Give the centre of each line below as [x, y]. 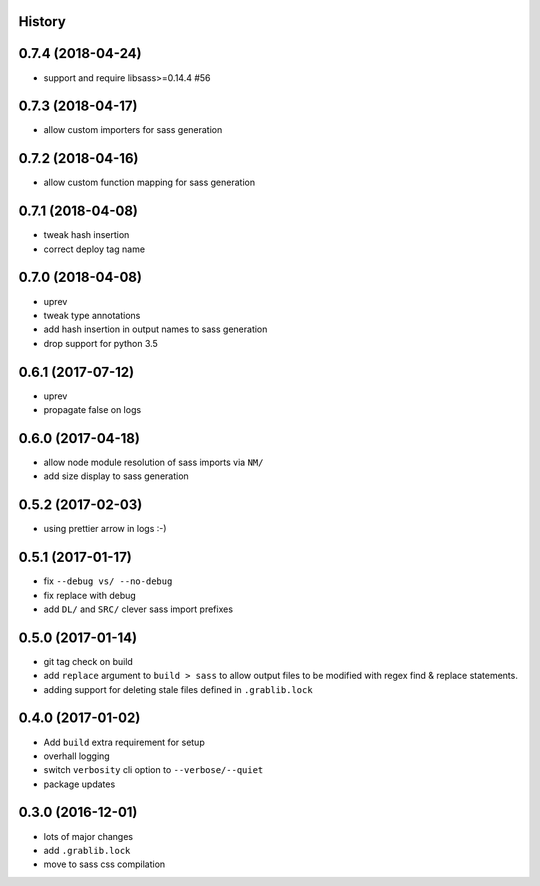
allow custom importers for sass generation [133, 130]
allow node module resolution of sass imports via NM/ [153, 462]
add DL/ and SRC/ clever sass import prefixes [138, 609]
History [42, 21]
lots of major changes [88, 836]
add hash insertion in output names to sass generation [155, 329]
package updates [79, 784]
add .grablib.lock [87, 850]
